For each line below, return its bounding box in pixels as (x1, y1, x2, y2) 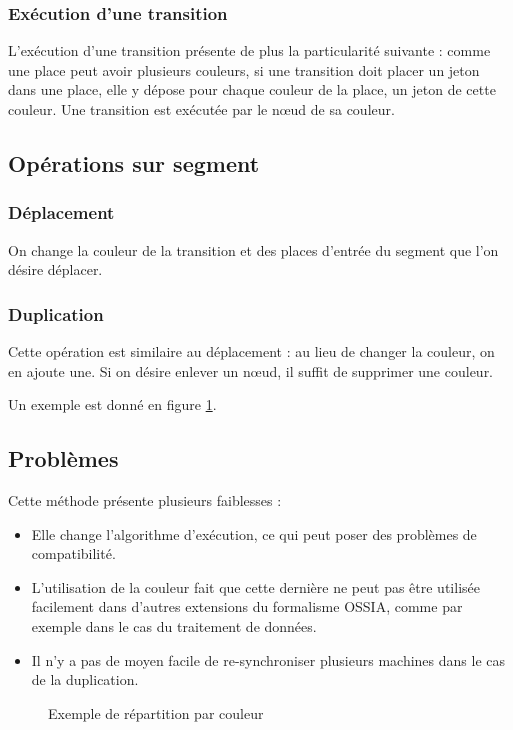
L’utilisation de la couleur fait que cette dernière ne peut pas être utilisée (31, 576, 480, 597)
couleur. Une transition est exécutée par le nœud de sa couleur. (8, 99, 395, 119)
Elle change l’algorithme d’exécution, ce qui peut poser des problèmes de (31, 523, 477, 544)
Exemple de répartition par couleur (48, 702, 264, 723)
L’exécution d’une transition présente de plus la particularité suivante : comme (8, 40, 491, 61)
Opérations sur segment (8, 147, 260, 178)
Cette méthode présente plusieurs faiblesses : (8, 489, 282, 510)
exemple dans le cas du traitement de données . (31, 615, 317, 636)
